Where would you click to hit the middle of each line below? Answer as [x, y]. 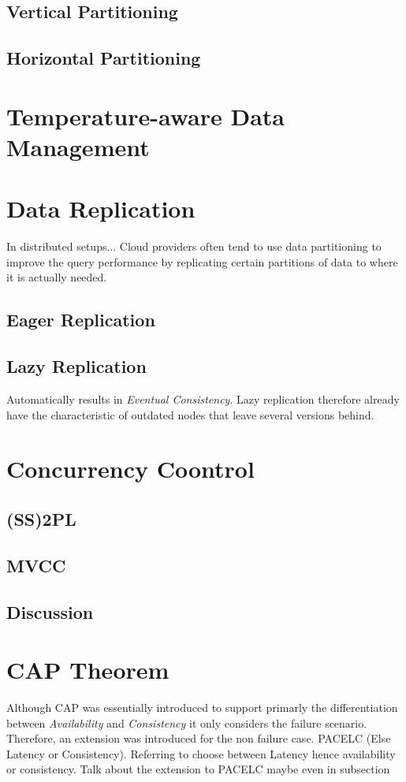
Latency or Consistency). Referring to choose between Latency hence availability [201, 753]
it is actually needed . [57, 277]
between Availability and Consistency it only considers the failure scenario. [187, 722]
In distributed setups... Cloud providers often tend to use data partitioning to [194, 246]
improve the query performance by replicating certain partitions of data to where [202, 261]
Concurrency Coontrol [130, 469]
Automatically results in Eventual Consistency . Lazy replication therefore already [203, 399]
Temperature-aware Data [145, 115]
